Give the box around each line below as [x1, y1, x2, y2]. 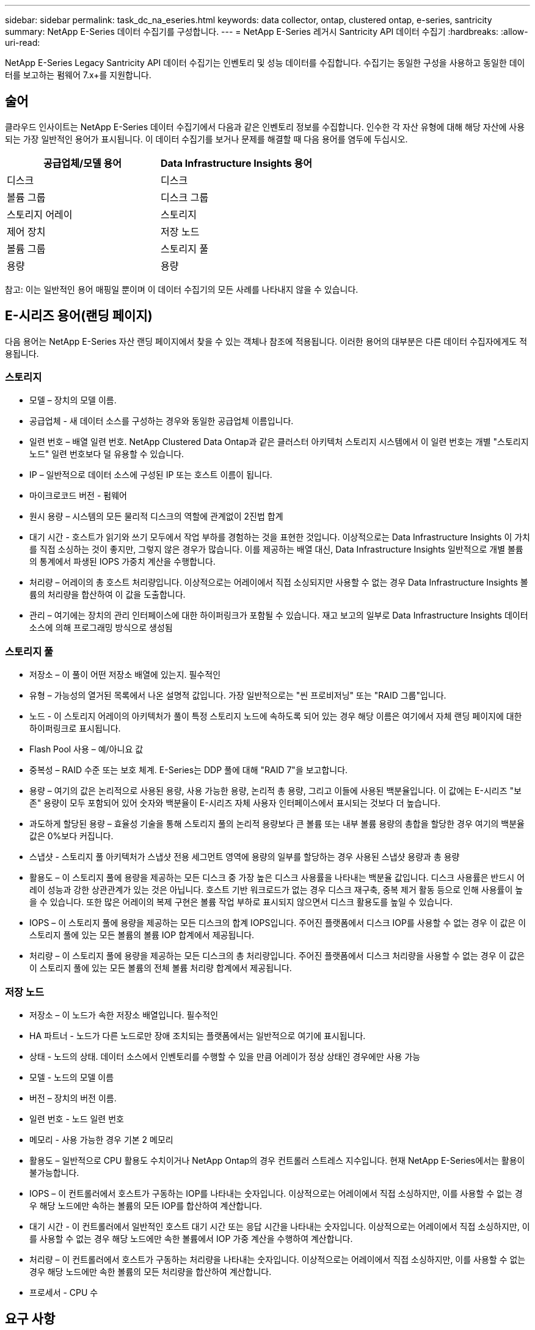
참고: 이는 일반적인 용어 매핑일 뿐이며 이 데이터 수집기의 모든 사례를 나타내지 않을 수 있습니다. [5, 284, 358, 295]
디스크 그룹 [161, 191, 209, 204]
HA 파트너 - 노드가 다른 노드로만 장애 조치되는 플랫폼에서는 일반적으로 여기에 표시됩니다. [29, 1030, 366, 1041]
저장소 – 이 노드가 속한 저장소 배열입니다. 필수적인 [29, 1009, 219, 1020]
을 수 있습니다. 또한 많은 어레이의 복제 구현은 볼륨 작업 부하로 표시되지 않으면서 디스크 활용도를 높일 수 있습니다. [29, 897, 453, 908]
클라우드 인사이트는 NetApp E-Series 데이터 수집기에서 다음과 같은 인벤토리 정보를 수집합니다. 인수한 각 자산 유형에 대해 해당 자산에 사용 [5, 121, 525, 132]
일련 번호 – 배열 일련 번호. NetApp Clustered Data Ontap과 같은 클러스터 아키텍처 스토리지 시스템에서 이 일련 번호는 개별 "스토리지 [29, 436, 529, 447]
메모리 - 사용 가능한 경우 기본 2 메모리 [29, 1134, 173, 1145]
